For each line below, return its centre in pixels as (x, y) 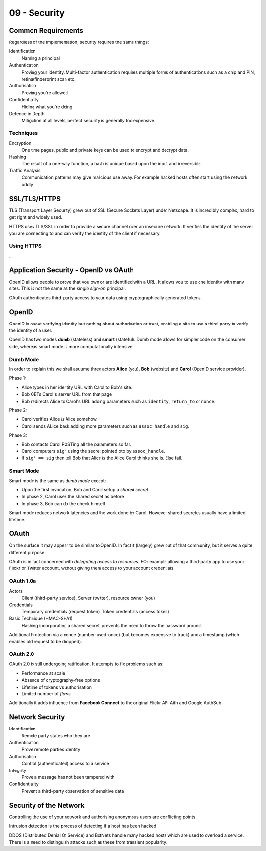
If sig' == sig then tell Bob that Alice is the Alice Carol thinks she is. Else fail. (102, 458)
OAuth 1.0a (23, 581)
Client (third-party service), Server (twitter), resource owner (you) (88, 598)
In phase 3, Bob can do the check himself (64, 503)
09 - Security (37, 13)
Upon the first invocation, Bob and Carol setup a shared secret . (85, 489)
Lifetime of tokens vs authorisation (57, 687)
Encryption (20, 143)
